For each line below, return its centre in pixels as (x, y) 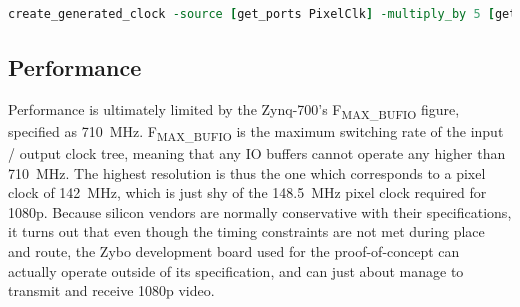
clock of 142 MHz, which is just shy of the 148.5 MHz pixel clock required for (247, 192)
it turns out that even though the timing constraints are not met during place (246, 231)
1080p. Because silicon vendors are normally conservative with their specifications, (260, 211)
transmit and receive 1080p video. (111, 290)
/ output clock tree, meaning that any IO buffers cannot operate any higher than (257, 153)
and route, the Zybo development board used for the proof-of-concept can (234, 251)
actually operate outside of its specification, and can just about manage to (236, 270)
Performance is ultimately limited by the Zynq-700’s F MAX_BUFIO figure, (234, 110)
